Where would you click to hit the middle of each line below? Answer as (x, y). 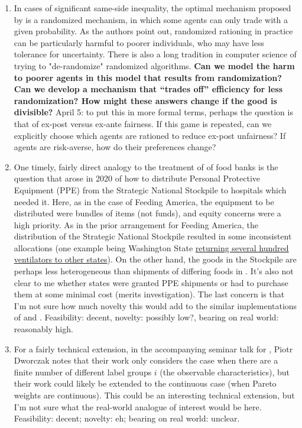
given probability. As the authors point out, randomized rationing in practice (153, 31)
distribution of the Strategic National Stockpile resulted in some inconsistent (153, 236)
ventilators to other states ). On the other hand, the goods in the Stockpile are (155, 259)
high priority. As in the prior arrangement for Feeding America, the (136, 224)
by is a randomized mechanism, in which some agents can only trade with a (151, 19)
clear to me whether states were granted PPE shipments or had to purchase (151, 282)
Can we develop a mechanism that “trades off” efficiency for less (148, 89)
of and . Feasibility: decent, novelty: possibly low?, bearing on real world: (146, 317)
